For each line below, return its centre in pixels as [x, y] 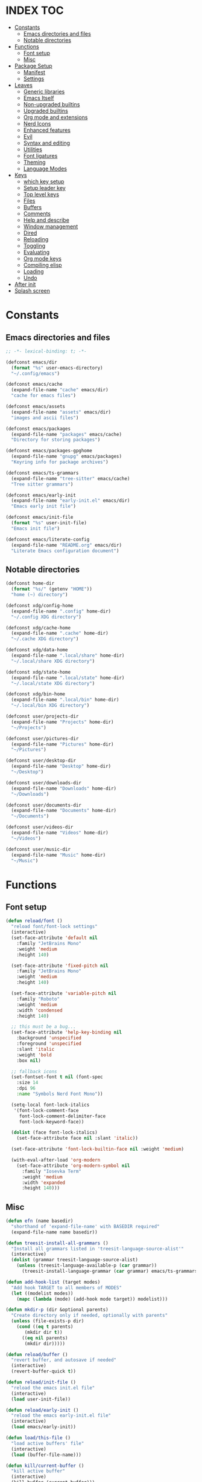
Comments [37, 213]
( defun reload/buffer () [37, 1354]
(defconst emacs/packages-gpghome [49, 451]
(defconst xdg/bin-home [36, 694]
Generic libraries [44, 91]
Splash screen [32, 290]
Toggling [34, 245]
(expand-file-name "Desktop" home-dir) [61, 766]
